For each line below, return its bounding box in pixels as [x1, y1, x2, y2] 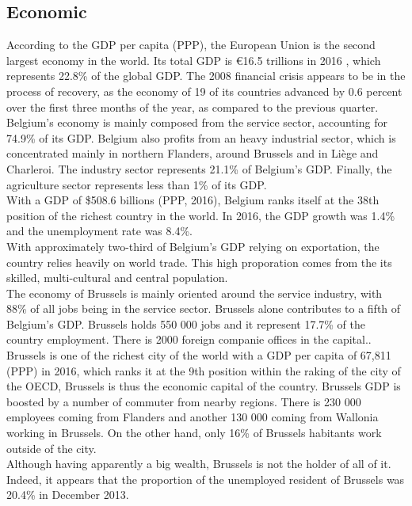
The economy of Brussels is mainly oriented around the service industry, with [6, 284, 383, 301]
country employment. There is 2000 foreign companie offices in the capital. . [6, 331, 372, 348]
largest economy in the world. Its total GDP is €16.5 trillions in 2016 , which [6, 51, 381, 68]
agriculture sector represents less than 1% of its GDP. [6, 176, 267, 192]
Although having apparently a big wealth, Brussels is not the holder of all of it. [6, 455, 391, 472]
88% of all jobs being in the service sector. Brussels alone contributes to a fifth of [6, 300, 401, 317]
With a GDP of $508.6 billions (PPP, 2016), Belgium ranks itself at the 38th [6, 192, 380, 208]
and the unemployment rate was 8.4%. [6, 223, 193, 239]
